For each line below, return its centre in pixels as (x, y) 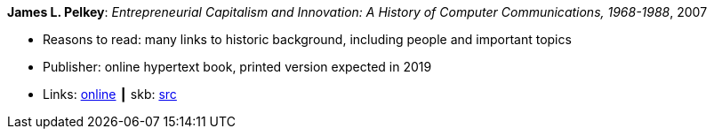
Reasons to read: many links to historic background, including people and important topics (307, 39)
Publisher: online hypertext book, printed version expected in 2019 (237, 67)
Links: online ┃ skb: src (110, 94)
